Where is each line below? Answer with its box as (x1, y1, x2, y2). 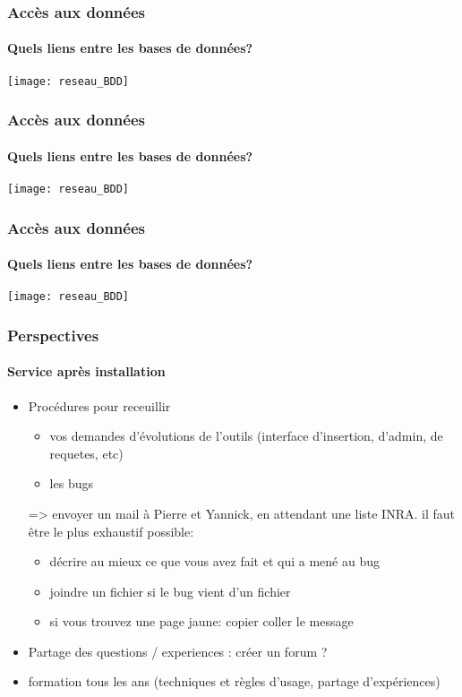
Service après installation (7, 362, 166, 381)
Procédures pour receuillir (28, 396, 171, 415)
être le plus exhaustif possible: (28, 521, 194, 540)
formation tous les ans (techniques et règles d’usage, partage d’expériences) (28, 672, 441, 691)
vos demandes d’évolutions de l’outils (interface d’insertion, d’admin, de (49, 426, 443, 445)
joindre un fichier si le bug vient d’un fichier (49, 581, 291, 600)
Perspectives (7, 323, 99, 346)
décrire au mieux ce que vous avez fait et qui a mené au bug (49, 552, 380, 571)
